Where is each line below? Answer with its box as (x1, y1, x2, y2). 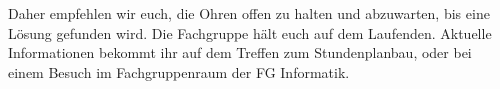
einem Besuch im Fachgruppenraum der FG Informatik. (8, 61, 350, 82)
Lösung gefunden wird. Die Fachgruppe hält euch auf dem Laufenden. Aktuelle (8, 22, 492, 43)
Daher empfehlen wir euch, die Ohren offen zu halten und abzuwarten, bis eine (8, 3, 490, 23)
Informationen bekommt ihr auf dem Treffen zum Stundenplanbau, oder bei (8, 42, 472, 63)
